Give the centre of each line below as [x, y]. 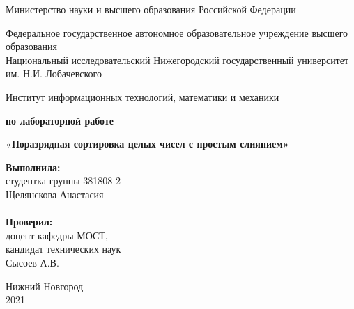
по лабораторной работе [60, 120]
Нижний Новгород [45, 286]
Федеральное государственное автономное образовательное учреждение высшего [177, 32]
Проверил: [29, 222]
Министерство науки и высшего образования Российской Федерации [151, 9]
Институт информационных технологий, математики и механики [143, 96]
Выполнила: [33, 167]
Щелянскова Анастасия [55, 194]
